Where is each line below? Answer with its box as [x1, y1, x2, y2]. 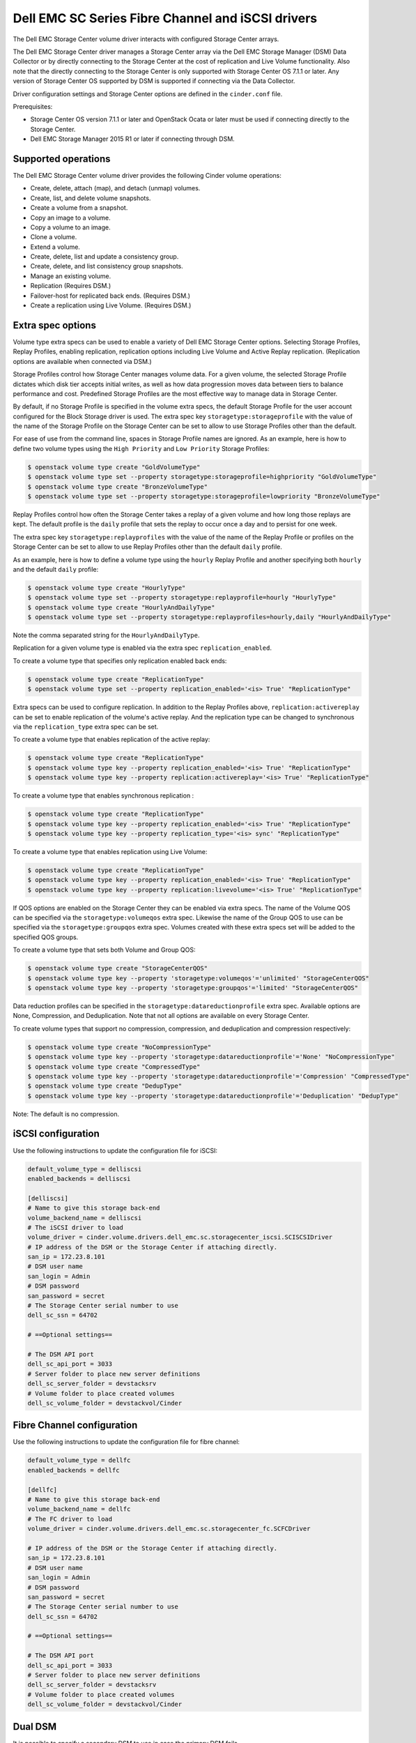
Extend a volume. [30, 243, 80, 251]
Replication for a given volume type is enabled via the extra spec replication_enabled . [13, 644, 272, 652]
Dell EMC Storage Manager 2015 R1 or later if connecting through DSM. [30, 135, 235, 143]
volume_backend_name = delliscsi [27, 1214, 142, 1221]
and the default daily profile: [13, 565, 99, 573]
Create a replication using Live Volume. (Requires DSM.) [30, 301, 192, 310]
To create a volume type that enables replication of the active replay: [13, 736, 210, 744]
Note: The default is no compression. [13, 1109, 120, 1118]
